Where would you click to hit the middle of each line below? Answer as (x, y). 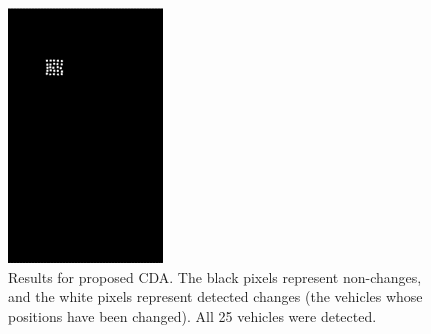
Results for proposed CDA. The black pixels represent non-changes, (215, 276)
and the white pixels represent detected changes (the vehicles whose (215, 296)
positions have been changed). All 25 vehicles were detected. (192, 315)
